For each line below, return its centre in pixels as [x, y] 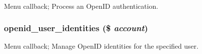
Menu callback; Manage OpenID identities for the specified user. [101, 45]
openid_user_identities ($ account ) [76, 27]
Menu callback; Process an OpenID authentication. [81, 6]
